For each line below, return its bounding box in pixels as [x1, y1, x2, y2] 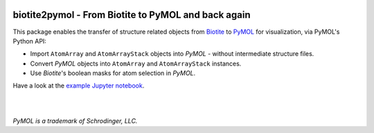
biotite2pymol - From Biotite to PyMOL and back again [12, 9, 251, 21]
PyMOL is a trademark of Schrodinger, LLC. [12, 116, 138, 125]
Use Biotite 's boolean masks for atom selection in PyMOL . [30, 69, 196, 77]
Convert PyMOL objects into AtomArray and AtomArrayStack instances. [30, 59, 242, 68]
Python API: [12, 37, 46, 45]
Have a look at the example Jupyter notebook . [12, 81, 145, 90]
